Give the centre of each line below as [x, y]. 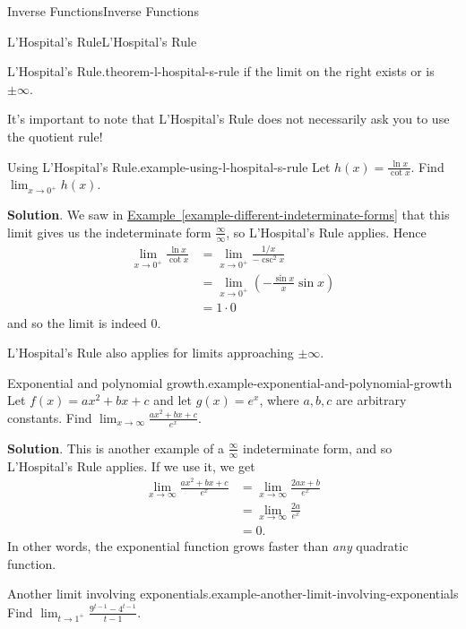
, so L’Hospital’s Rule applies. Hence [326, 232]
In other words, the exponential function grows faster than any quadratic [208, 546]
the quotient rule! [55, 136]
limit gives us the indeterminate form [109, 232]
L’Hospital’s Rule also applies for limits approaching [151, 353]
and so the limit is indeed [77, 322]
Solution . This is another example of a [116, 448]
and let [173, 400]
